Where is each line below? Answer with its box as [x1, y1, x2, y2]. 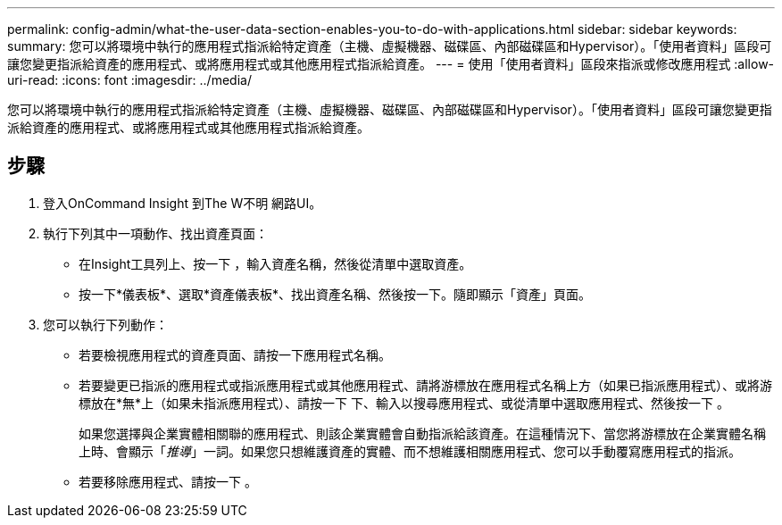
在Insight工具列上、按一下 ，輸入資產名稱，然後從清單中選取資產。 [79, 255, 472, 271]
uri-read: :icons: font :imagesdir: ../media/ [7, 72, 252, 87]
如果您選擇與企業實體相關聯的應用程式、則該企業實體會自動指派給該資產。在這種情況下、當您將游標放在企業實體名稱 [79, 425, 766, 441]
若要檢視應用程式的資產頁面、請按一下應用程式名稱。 [79, 346, 391, 362]
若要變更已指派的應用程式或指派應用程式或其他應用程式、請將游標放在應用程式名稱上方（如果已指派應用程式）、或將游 [79, 377, 772, 393]
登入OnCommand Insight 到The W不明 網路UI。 [43, 195, 322, 211]
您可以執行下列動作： [43, 316, 168, 332]
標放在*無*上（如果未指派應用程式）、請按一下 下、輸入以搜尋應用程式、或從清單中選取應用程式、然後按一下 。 [79, 395, 729, 411]
